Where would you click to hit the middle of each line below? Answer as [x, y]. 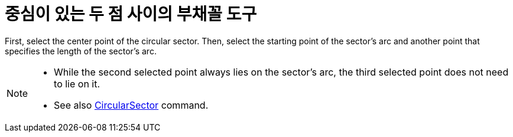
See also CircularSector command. [131, 105]
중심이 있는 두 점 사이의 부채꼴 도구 [131, 14]
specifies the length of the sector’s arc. [81, 51]
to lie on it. [77, 84]
